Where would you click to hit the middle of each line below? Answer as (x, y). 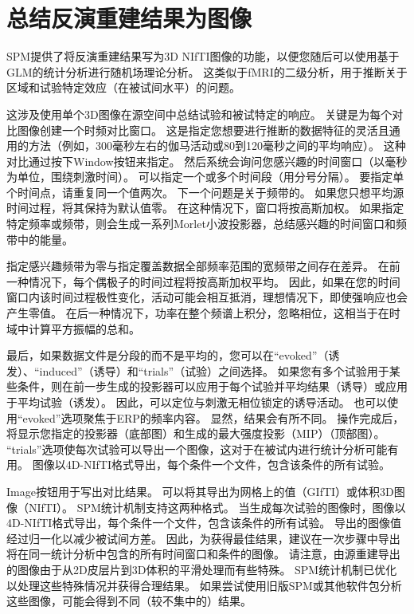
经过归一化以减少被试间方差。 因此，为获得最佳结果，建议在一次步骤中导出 (203, 538)
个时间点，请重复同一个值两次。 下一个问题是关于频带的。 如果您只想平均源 (205, 192)
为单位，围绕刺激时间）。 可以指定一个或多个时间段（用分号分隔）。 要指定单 (205, 177)
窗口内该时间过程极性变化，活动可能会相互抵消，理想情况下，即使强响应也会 (207, 297)
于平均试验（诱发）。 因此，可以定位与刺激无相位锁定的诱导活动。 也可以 (197, 402)
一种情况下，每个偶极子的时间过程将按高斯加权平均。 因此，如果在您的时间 (203, 281)
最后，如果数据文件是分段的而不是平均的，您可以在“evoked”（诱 (173, 355)
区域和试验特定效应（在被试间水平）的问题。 (123, 87)
